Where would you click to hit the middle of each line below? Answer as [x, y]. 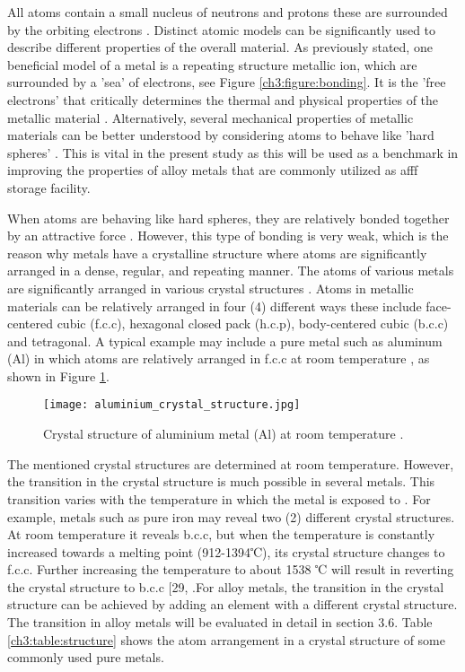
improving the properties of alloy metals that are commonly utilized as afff [213, 170]
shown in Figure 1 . [58, 375]
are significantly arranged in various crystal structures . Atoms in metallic [211, 288]
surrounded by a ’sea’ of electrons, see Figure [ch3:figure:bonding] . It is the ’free [227, 82]
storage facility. [49, 187]
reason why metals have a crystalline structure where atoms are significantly [217, 253]
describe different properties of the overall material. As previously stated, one [220, 47]
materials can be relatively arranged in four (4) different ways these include [215, 305]
